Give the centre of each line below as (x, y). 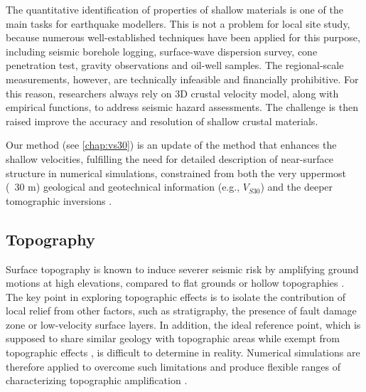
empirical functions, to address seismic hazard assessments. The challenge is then (182, 107)
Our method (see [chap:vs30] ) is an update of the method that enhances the (171, 145)
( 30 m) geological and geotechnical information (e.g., (123, 187)
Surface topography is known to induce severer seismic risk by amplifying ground (182, 269)
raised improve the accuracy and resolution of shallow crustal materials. (162, 121)
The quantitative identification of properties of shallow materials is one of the (174, 9)
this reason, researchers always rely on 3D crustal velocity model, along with (172, 93)
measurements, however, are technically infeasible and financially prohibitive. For (182, 79)
